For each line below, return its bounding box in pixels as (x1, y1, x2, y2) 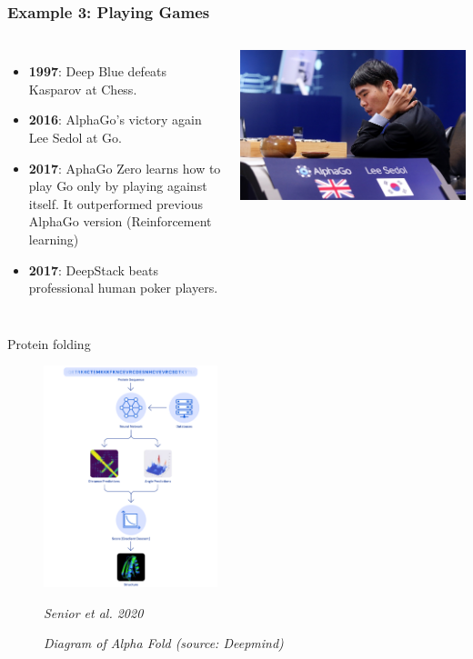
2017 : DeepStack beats (28, 260, 158, 279)
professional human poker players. (28, 278, 218, 297)
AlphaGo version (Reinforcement (28, 212, 212, 231)
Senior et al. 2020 (44, 603, 144, 622)
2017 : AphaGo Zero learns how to (28, 158, 221, 177)
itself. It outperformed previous (28, 194, 204, 213)
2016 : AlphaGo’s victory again (28, 110, 202, 129)
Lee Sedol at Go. (28, 128, 122, 146)
